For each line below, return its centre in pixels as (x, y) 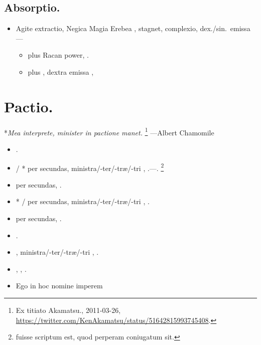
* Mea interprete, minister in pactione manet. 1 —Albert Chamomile (109, 131)
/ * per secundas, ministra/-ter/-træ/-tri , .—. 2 (90, 167)
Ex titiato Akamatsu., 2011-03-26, (68, 310)
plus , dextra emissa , (61, 71)
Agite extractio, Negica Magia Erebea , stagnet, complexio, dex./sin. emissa (133, 28)
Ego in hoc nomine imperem (59, 286)
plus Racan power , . (58, 55)
